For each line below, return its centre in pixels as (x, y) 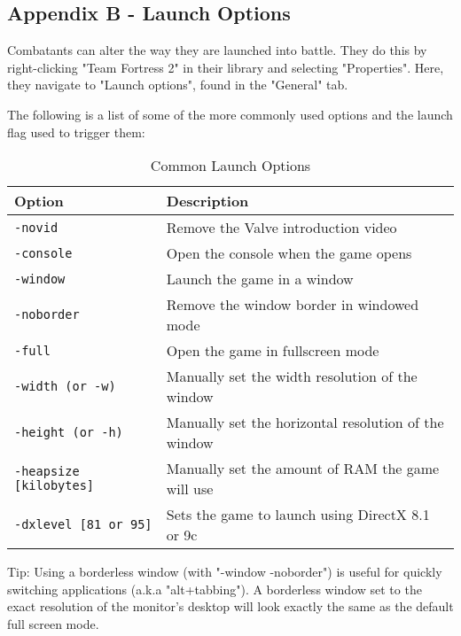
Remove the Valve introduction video (281, 228)
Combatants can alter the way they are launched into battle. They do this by (217, 50)
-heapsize (47, 472)
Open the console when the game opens (289, 253)
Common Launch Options (230, 166)
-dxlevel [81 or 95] (83, 525)
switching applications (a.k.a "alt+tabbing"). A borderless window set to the (215, 589)
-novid (36, 227)
